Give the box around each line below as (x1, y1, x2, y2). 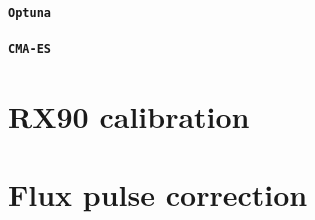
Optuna (8, 5, 51, 20)
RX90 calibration (8, 95, 250, 136)
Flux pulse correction (8, 174, 308, 215)
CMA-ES (8, 41, 51, 56)
